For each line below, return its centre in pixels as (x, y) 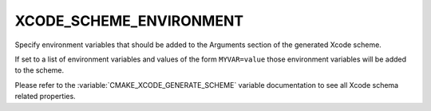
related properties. (45, 97)
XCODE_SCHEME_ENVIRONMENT (129, 21)
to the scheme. (40, 70)
